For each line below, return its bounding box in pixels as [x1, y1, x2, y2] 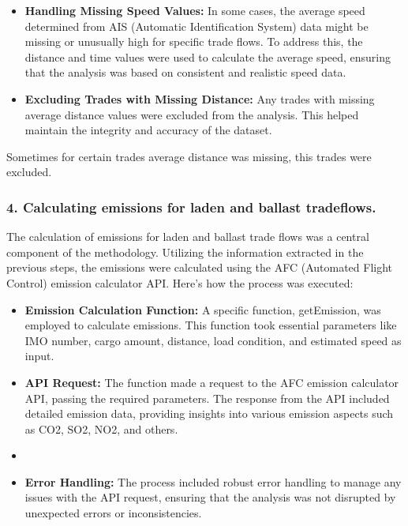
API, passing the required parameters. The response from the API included [24, 389, 390, 406]
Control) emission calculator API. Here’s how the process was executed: [6, 274, 354, 291]
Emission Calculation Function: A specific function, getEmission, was [24, 301, 381, 317]
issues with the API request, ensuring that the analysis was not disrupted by [24, 489, 396, 505]
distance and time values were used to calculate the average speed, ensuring [24, 48, 391, 65]
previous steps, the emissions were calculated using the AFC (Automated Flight [6, 259, 393, 276]
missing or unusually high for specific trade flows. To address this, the [24, 33, 363, 50]
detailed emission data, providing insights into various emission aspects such [24, 405, 394, 422]
